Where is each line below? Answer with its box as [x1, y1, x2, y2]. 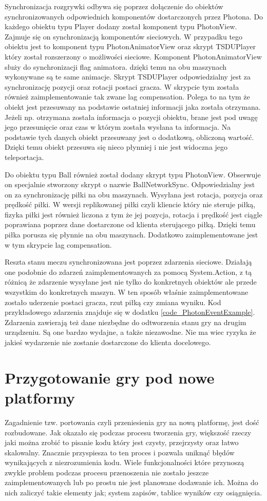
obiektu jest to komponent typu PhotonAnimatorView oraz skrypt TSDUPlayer [5, 41, 256, 52]
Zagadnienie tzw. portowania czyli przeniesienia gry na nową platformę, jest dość [5, 416, 259, 427]
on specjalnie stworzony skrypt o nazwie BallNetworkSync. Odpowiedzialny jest [5, 179, 255, 190]
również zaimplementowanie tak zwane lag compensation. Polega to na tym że [5, 91, 250, 102]
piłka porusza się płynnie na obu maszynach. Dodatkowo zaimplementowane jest [5, 229, 258, 240]
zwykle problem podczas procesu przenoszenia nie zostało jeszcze [5, 467, 209, 477]
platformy [5, 387, 75, 408]
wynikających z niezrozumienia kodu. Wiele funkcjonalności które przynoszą [5, 457, 244, 468]
